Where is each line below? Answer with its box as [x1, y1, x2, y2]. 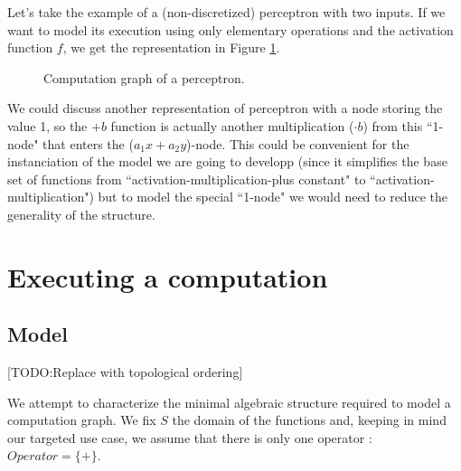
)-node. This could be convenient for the [186, 134, 409, 153]
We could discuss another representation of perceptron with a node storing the [7, 99, 443, 118]
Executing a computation [7, 258, 328, 295]
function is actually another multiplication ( [110, 116, 354, 135]
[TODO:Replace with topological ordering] [7, 363, 243, 382]
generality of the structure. [7, 204, 155, 223]
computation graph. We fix [7, 410, 156, 429]
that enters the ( [42, 134, 134, 153]
